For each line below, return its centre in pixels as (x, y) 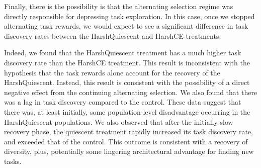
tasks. (13, 161)
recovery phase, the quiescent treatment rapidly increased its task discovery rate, (128, 132)
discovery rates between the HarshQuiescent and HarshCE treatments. (113, 35)
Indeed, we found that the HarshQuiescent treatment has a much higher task (123, 53)
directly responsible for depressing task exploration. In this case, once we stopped (129, 16)
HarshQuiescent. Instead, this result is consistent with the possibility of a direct (127, 82)
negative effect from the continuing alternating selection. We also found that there (131, 92)
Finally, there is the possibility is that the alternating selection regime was (119, 6)
